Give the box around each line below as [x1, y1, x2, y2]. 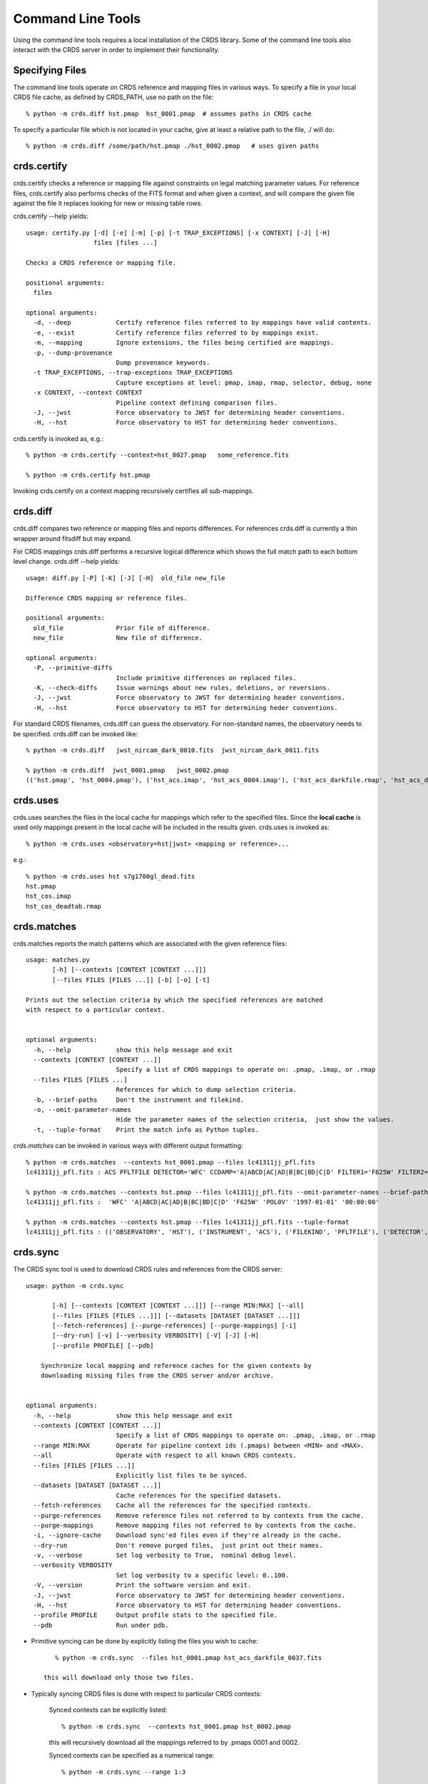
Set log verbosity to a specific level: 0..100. [116, 1571, 290, 1579]
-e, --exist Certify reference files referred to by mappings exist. [33, 328, 320, 337]
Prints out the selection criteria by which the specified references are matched [26, 995, 323, 1004]
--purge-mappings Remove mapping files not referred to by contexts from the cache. [33, 1521, 357, 1529]
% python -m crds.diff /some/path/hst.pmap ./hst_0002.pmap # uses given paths [26, 142, 320, 150]
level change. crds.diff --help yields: [13, 557, 121, 566]
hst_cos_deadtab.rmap [26, 902, 101, 910]
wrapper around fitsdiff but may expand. [13, 534, 132, 542]
